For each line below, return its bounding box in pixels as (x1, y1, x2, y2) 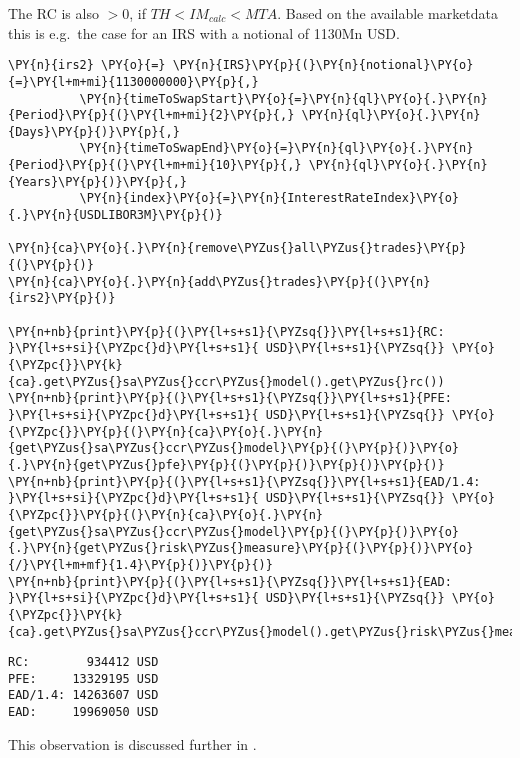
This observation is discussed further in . (8, 733, 257, 754)
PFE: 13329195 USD (8, 671, 159, 686)
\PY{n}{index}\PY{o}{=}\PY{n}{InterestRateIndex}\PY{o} (79, 191, 460, 206)
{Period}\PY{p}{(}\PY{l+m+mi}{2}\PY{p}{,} (8, 108, 295, 123)
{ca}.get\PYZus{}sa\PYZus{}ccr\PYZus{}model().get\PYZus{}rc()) (8, 374, 445, 389)
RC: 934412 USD (8, 655, 159, 670)
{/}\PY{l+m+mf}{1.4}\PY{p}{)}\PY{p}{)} (8, 557, 273, 572)
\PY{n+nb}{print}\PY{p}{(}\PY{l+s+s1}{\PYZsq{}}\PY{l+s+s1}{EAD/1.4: (8, 474, 481, 489)
